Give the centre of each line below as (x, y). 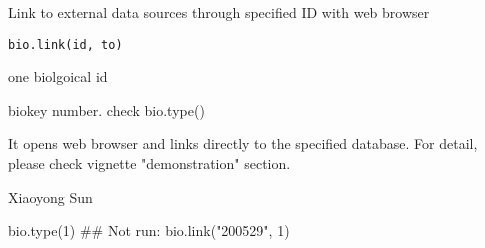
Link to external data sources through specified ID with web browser (219, 12)
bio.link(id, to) (65, 44)
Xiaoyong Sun (50, 196)
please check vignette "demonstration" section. (149, 163)
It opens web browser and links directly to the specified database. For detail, (243, 143)
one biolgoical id (58, 76)
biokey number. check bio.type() (106, 109)
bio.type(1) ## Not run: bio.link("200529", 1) (149, 230)
